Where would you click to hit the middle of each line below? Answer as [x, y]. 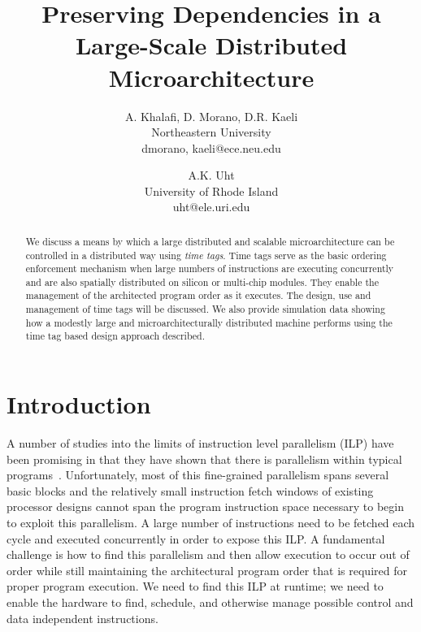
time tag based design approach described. [115, 336]
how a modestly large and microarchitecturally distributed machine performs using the [209, 322]
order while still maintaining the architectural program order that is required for [207, 570]
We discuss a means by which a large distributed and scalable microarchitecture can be [210, 241]
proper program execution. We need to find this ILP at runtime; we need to [195, 586]
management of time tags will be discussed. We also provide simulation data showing [205, 309]
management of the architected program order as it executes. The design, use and [198, 295]
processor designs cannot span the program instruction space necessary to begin [205, 506]
